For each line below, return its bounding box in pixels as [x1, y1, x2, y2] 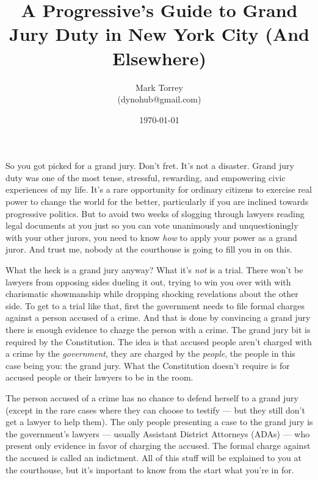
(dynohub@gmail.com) [117, 93, 201, 106]
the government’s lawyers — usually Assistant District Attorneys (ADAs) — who [5, 427, 310, 440]
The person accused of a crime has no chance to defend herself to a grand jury [5, 391, 298, 404]
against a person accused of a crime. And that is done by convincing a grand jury [5, 311, 311, 324]
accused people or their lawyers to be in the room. [5, 371, 193, 384]
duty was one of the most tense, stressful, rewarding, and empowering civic [5, 171, 286, 184]
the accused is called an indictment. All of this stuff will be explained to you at [5, 451, 302, 464]
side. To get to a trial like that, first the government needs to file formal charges [5, 299, 305, 312]
